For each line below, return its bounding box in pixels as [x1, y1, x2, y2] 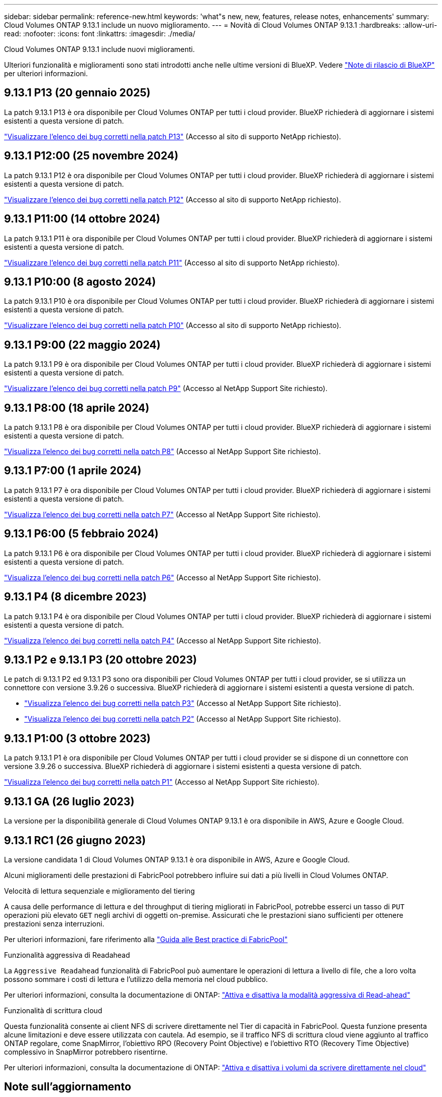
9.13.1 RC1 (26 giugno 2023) [4, 834, 146, 847]
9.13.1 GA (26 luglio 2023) [4, 795, 135, 808]
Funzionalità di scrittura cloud [4, 1006, 102, 1015]
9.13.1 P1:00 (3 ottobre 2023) [4, 732, 151, 745]
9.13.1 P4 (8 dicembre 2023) [4, 590, 147, 604]
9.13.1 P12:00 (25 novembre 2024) [4, 149, 179, 162]
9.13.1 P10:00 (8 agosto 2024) [4, 275, 156, 288]
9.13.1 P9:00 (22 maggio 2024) [4, 338, 161, 351]
